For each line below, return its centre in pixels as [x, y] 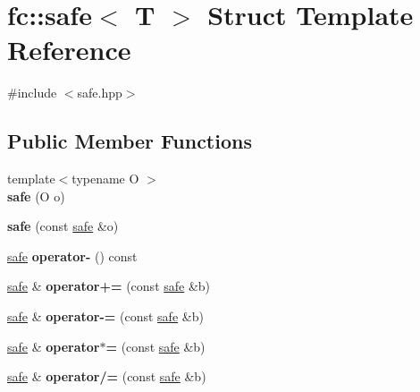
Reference [69, 50]
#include [32, 93]
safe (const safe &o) [63, 226]
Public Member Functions [130, 141]
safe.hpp [100, 93]
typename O [105, 179]
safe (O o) [36, 196]
